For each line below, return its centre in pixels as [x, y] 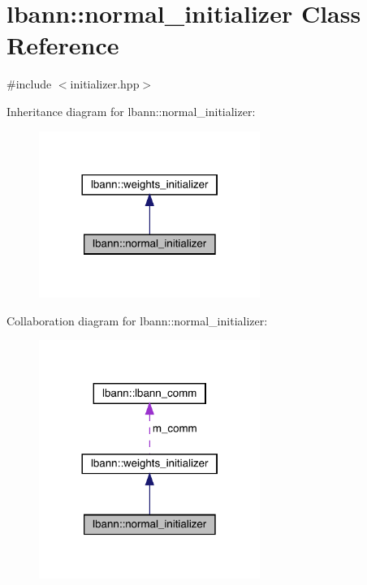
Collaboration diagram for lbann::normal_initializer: [137, 320]
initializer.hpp [105, 84]
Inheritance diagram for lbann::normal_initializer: [131, 111]
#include [29, 84]
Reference [63, 45]
